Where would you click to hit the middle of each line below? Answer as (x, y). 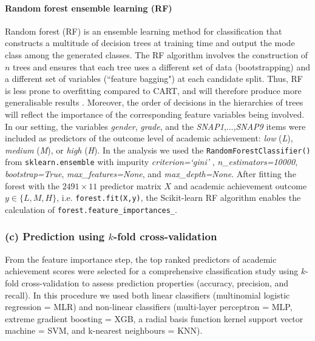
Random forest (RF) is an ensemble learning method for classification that (144, 31)
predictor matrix (130, 185)
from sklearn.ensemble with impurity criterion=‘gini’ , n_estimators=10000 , (151, 162)
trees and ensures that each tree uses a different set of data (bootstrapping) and (161, 66)
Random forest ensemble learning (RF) (89, 8)
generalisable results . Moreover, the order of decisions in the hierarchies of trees (154, 102)
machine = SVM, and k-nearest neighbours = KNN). (104, 330)
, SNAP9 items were (269, 126)
